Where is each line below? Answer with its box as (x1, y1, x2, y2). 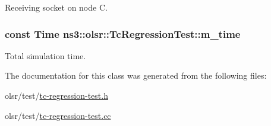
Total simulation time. (5, 49, 86, 62)
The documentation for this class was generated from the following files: (5, 69, 267, 82)
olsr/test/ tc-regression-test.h (5, 89, 108, 101)
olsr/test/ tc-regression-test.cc (5, 109, 111, 121)
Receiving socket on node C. (5, 1, 108, 13)
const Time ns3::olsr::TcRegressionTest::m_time (5, 26, 241, 41)
